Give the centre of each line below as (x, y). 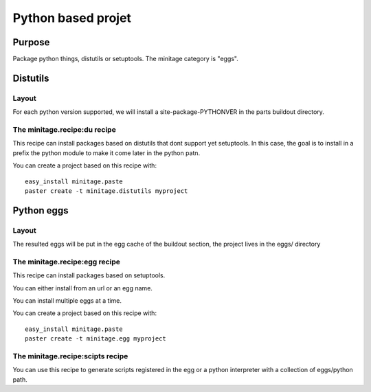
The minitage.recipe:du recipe (64, 129)
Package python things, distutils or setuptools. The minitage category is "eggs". (125, 59)
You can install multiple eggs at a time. (67, 301)
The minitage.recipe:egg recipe (66, 262)
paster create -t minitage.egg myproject (95, 339)
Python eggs (41, 210)
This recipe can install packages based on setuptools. (89, 275)
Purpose (31, 42)
